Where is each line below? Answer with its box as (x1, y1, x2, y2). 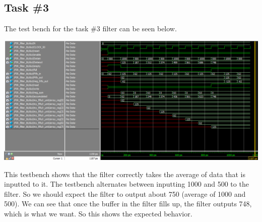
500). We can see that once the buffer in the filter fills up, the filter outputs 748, (4, 198, 252, 209)
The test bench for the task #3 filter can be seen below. (4, 23, 177, 34)
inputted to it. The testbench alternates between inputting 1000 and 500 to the (4, 179, 249, 189)
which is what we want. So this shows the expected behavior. (4, 208, 192, 219)
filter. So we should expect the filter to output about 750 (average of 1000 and (4, 188, 246, 199)
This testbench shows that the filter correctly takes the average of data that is (4, 169, 245, 179)
